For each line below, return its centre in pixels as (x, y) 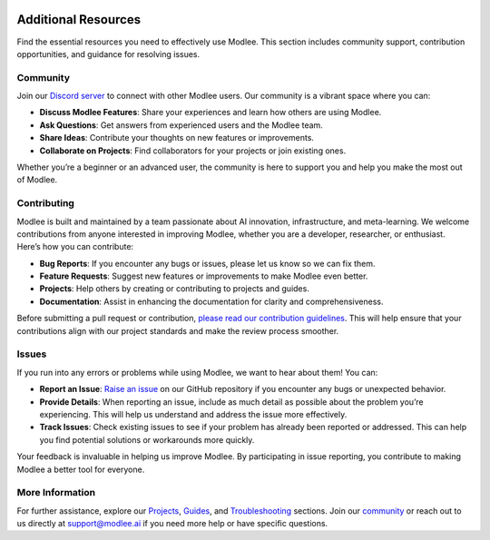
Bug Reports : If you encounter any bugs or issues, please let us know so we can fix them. (207, 263)
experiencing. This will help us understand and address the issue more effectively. (193, 414)
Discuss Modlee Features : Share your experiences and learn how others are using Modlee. (211, 113)
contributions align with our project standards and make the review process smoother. (178, 330)
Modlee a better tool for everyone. (81, 469)
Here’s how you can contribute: (75, 247)
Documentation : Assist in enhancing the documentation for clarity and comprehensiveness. (211, 301)
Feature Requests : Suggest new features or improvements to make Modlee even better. (204, 276)
